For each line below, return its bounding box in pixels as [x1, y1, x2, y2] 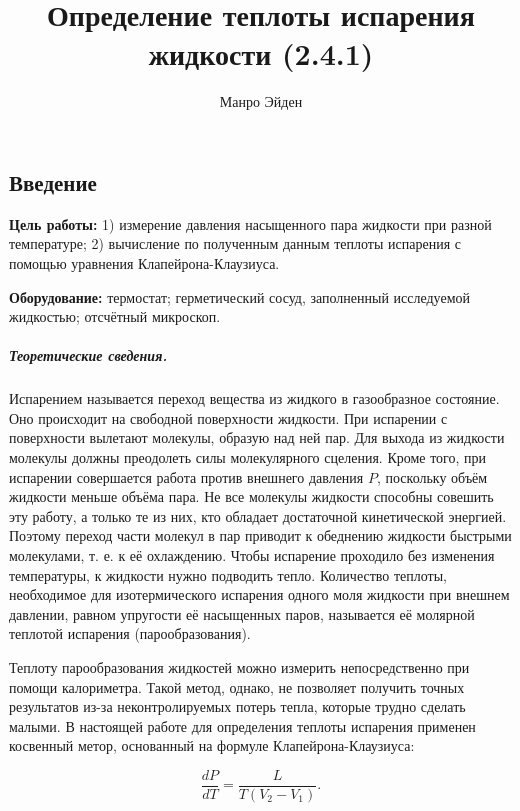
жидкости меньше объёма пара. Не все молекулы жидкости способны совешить [9, 486, 494, 507]
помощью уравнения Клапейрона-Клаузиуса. [9, 252, 280, 273]
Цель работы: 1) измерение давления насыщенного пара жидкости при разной [9, 213, 492, 234]
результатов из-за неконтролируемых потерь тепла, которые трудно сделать [9, 696, 466, 717]
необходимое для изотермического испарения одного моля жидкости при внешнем [9, 584, 510, 605]
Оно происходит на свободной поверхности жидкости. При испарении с [9, 407, 448, 428]
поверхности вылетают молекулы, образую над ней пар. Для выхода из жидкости [9, 427, 505, 448]
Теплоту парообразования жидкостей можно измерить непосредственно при [9, 656, 470, 677]
